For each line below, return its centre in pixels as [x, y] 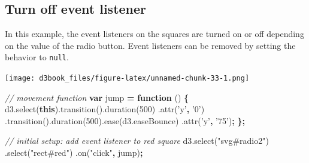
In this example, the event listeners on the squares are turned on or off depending [154, 34]
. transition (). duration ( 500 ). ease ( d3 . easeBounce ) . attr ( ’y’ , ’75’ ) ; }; [125, 120]
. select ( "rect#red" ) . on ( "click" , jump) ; [74, 153]
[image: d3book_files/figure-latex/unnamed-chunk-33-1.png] [127, 79]
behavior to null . [37, 57]
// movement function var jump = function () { [97, 97]
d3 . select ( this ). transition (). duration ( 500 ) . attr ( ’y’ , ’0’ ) [105, 109]
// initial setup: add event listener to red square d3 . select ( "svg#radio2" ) [137, 141]
